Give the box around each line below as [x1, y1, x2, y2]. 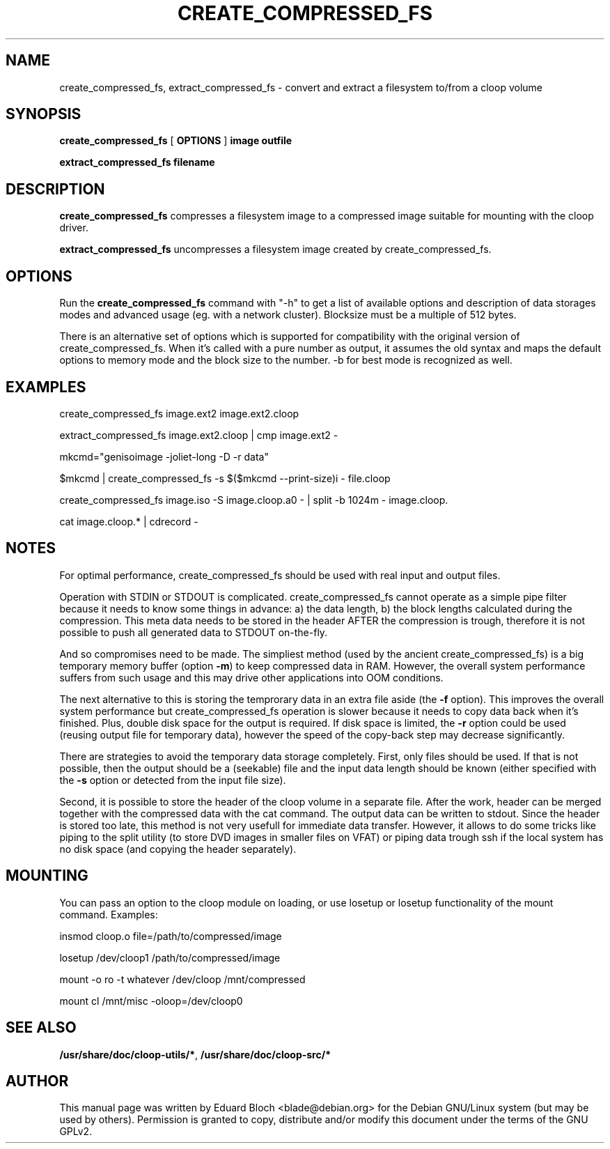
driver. [59, 222, 88, 234]
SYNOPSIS [6, 105, 81, 123]
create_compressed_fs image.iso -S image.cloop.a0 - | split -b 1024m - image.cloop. [59, 493, 448, 506]
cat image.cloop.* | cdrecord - [59, 515, 198, 527]
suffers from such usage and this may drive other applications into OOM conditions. [59, 671, 444, 684]
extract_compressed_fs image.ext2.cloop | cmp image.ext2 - [59, 429, 338, 441]
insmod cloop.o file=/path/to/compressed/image [59, 930, 282, 942]
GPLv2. [59, 1125, 93, 1138]
